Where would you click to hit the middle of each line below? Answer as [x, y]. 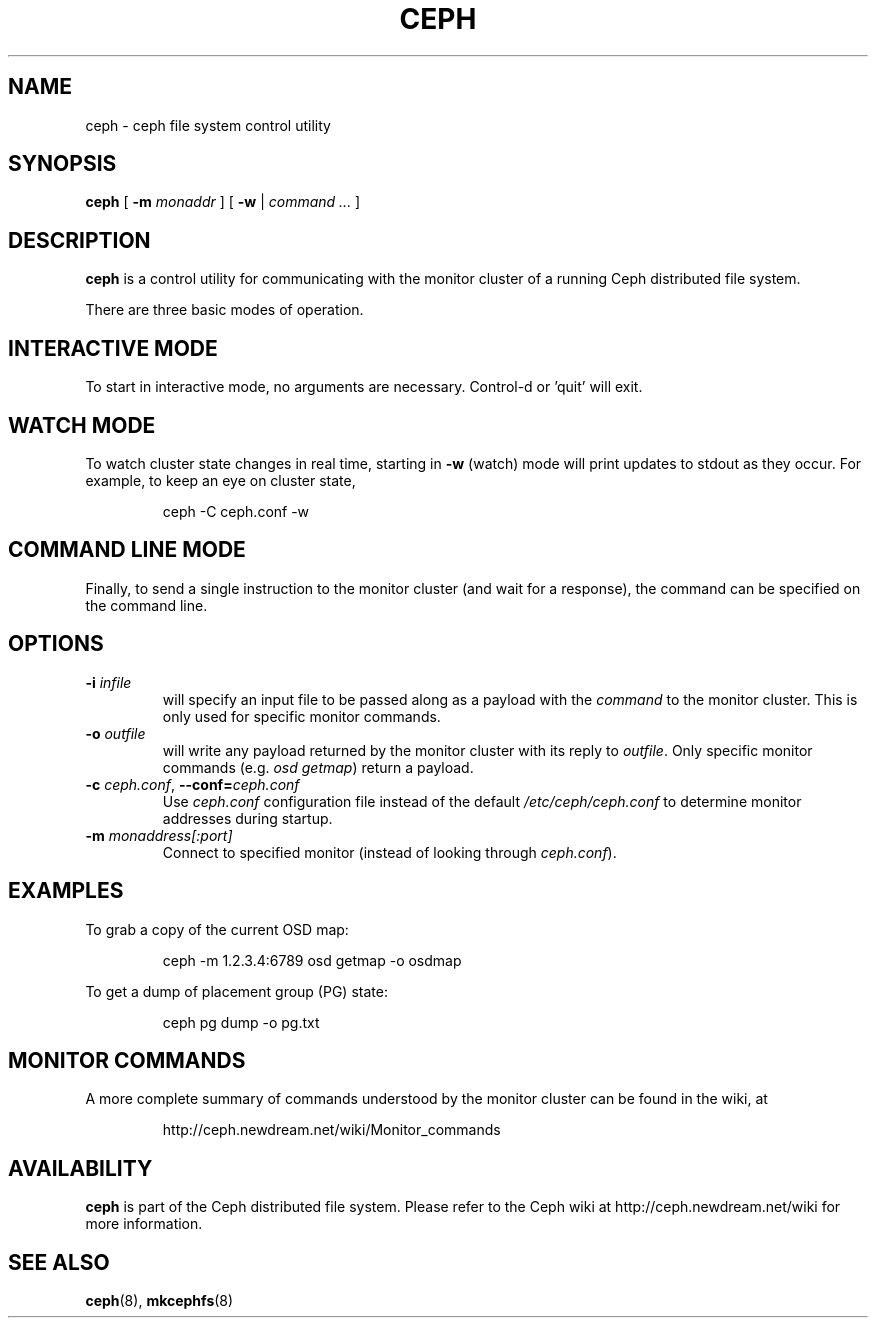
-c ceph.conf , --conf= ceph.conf [192, 784]
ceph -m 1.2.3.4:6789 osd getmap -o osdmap [312, 960]
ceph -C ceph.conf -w [236, 511]
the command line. [146, 605]
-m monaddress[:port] [159, 835]
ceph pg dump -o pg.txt [241, 1022]
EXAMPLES [66, 891]
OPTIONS [56, 644]
